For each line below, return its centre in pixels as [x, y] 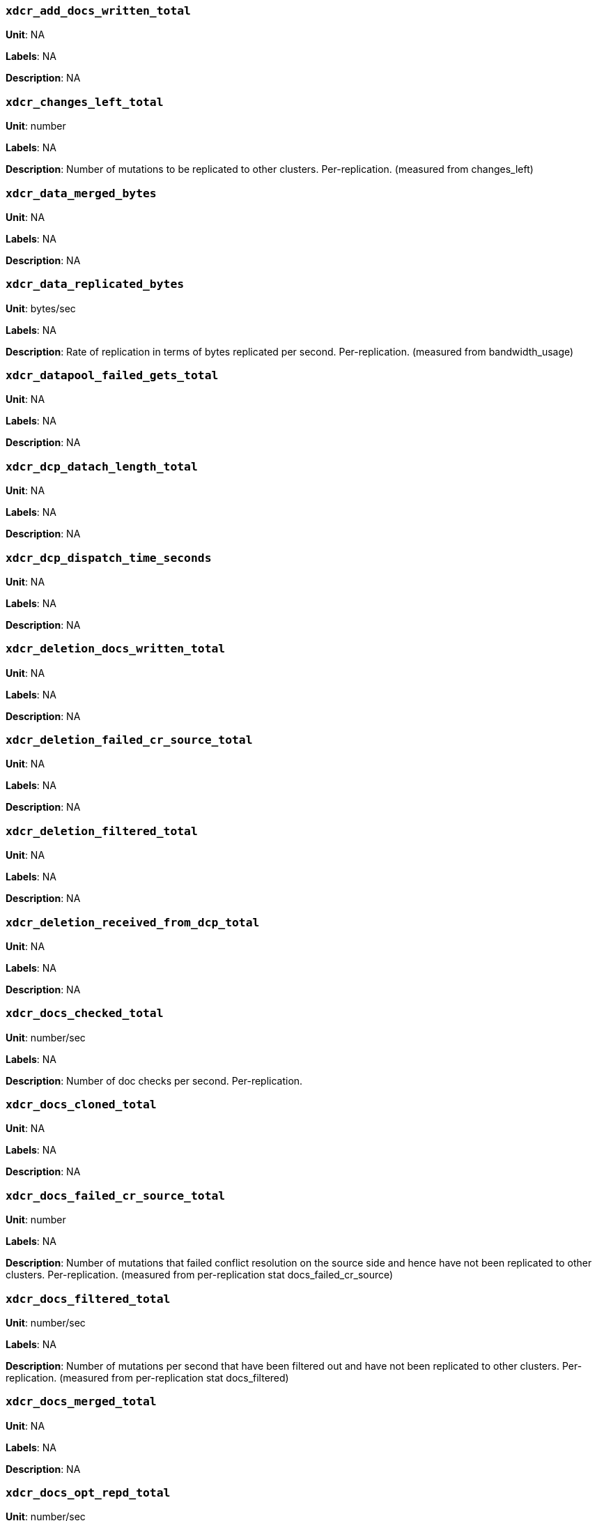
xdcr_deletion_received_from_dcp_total [133, 922]
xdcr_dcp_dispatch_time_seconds [109, 558]
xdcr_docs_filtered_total [88, 1299]
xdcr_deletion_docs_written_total [116, 649]
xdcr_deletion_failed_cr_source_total [129, 740]
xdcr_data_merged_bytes [81, 193]
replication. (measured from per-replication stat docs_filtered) [147, 1377]
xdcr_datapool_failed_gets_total [112, 375]
